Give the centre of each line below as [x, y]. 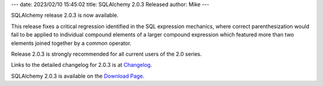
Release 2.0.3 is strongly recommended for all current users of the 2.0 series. [106, 54]
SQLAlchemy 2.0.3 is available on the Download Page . [78, 76]
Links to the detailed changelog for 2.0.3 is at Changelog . [82, 65]
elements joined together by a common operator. [71, 43]
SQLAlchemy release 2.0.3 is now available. [65, 16]
